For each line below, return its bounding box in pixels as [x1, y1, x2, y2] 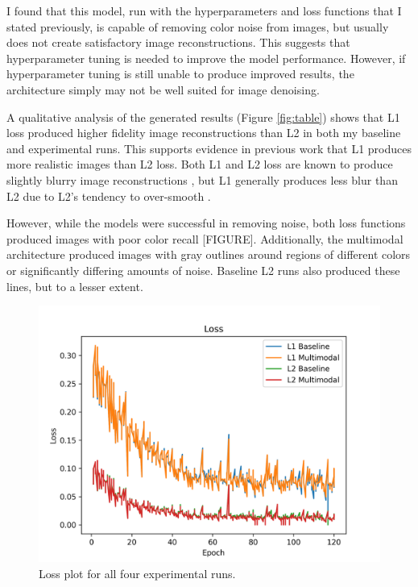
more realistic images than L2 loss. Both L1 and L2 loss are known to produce [6, 156, 393, 173]
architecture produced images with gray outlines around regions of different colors [6, 246, 411, 263]
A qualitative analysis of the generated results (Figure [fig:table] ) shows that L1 [6, 108, 400, 125]
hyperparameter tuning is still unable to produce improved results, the [6, 65, 354, 82]
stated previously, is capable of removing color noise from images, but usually [6, 18, 389, 35]
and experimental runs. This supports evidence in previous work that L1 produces [6, 139, 412, 156]
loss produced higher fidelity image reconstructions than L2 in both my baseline [6, 124, 401, 141]
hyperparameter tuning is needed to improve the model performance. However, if [6, 49, 406, 66]
